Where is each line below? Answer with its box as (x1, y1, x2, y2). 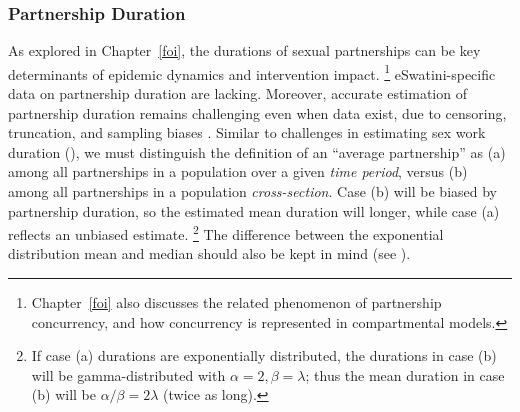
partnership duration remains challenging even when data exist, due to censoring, (8, 102, 507, 123)
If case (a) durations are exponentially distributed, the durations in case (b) (31, 345, 497, 366)
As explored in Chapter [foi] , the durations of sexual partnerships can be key (8, 40, 481, 61)
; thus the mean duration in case (305, 364, 505, 385)
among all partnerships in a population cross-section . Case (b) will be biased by (8, 181, 498, 202)
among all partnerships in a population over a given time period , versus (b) (8, 161, 468, 182)
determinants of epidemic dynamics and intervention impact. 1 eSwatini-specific (8, 60, 496, 84)
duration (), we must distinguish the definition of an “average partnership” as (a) (8, 141, 506, 162)
